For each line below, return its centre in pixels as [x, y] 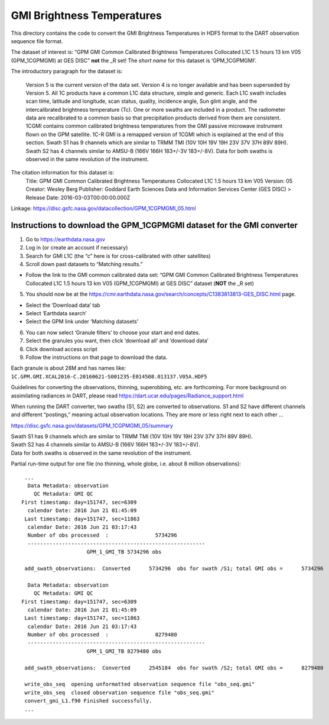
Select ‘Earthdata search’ [56, 313]
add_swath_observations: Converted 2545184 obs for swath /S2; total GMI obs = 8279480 [174, 668]
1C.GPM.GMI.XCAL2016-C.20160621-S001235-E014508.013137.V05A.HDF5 [109, 376]
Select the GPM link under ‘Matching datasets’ [82, 322]
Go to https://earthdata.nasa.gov [66, 239]
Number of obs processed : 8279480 [102, 635]
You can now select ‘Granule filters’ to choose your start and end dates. [113, 332]
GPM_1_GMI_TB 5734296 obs [124, 552]
